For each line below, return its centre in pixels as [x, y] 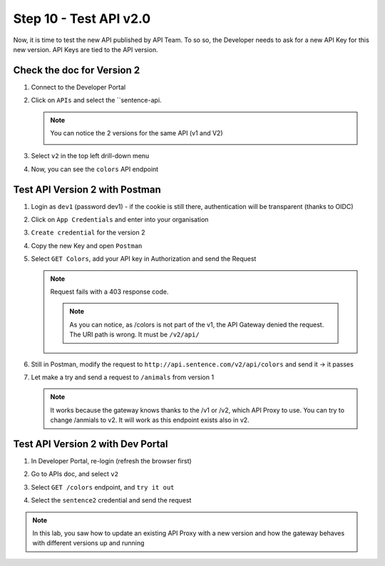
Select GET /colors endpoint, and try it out [103, 487]
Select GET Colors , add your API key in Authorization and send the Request [144, 259]
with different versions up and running [88, 543]
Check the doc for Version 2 [77, 70]
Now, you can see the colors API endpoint [95, 169]
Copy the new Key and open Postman [87, 245]
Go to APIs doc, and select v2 [75, 474]
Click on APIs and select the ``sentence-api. [96, 101]
